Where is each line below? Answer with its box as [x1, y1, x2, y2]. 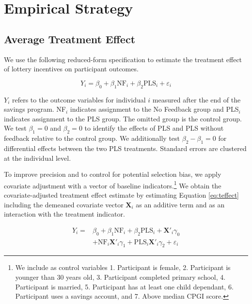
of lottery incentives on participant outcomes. [4, 64, 139, 74]
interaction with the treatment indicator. [4, 209, 125, 219]
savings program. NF [4, 104, 66, 114]
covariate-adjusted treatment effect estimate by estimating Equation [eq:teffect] [4, 189, 239, 200]
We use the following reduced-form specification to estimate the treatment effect [4, 54, 242, 64]
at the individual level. [4, 152, 71, 163]
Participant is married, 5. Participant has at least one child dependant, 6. [15, 281, 234, 291]
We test [4, 123, 27, 133]
